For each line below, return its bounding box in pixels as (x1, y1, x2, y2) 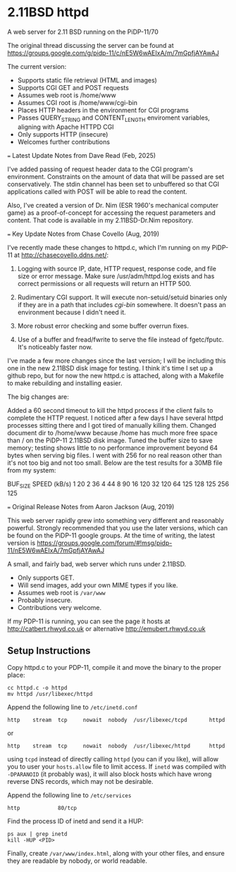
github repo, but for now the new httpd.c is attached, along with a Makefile (7, 371, 224, 380)
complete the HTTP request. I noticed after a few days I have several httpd (7, 413, 223, 422)
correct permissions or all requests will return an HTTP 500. (17, 279, 192, 287)
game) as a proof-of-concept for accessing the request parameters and (7, 208, 216, 217)
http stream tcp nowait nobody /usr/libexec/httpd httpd (7, 742, 225, 750)
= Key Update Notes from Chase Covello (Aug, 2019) (7, 230, 160, 238)
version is (7, 538, 36, 547)
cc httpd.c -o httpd (7, 685, 68, 692)
